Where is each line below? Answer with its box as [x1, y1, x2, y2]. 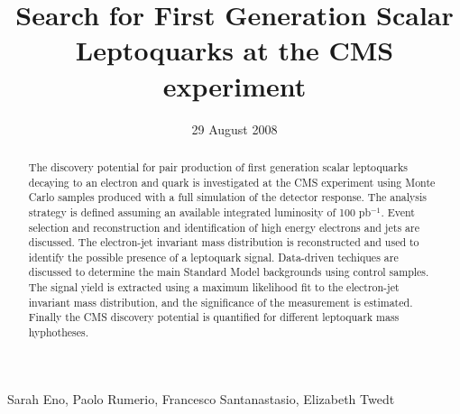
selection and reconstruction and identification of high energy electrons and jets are [28, 219, 419, 235]
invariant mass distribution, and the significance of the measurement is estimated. [28, 294, 413, 309]
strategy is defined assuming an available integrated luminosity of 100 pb [28, 204, 372, 219]
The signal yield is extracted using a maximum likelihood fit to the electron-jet [28, 280, 400, 295]
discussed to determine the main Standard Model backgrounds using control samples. [28, 264, 429, 280]
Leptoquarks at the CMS [75, 32, 394, 69]
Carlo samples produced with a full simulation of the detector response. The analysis [28, 189, 427, 205]
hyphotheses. [28, 325, 88, 340]
